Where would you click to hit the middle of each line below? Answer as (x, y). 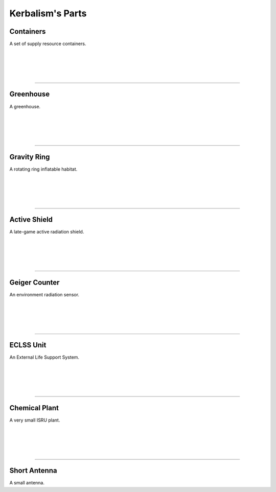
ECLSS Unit (28, 345)
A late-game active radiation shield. (47, 232)
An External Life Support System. (44, 357)
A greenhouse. (25, 106)
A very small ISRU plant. (35, 420)
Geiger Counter (34, 282)
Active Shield (31, 220)
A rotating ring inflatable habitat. (43, 169)
